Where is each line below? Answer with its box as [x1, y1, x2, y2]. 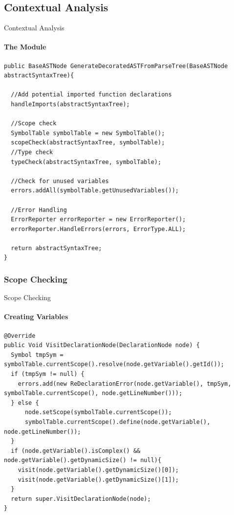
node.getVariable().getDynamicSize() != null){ [4, 457, 162, 464]
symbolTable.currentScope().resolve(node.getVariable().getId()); [4, 361, 225, 368]
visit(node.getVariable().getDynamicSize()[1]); [18, 476, 179, 483]
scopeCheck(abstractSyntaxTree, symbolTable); [11, 139, 165, 146]
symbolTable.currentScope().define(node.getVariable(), [24, 419, 211, 426]
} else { [11, 399, 39, 406]
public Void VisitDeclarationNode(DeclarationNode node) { [4, 342, 200, 349]
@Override [4, 332, 36, 339]
